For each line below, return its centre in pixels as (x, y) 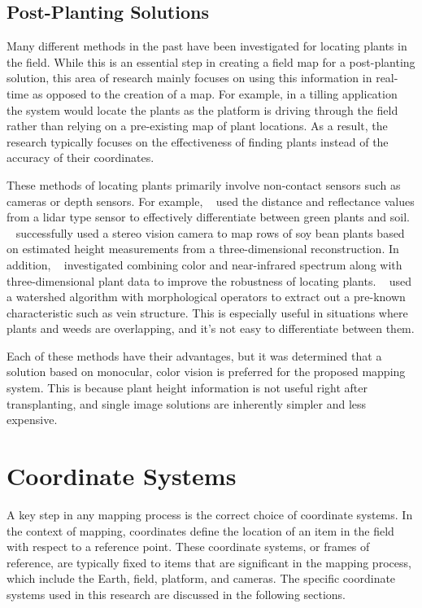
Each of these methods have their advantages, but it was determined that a (194, 355)
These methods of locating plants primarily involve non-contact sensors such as (204, 184)
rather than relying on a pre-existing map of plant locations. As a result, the (197, 126)
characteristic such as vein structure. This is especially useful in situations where (207, 312)
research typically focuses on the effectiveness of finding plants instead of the (198, 141)
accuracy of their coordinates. (80, 157)
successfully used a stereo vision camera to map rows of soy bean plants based (210, 232)
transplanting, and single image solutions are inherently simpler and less (187, 403)
